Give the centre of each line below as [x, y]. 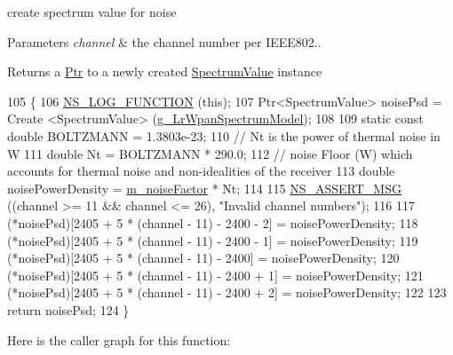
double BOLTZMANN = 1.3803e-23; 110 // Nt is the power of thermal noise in [224, 135]
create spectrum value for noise [92, 12]
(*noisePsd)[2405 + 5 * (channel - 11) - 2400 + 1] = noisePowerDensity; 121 [215, 275]
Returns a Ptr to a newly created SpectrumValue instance [165, 71]
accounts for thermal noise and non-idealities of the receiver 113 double [201, 171]
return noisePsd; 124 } [68, 309]
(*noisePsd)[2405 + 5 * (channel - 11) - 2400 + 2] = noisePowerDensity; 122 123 [227, 292]
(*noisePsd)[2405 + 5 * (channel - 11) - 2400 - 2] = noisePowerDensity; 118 [213, 222]
